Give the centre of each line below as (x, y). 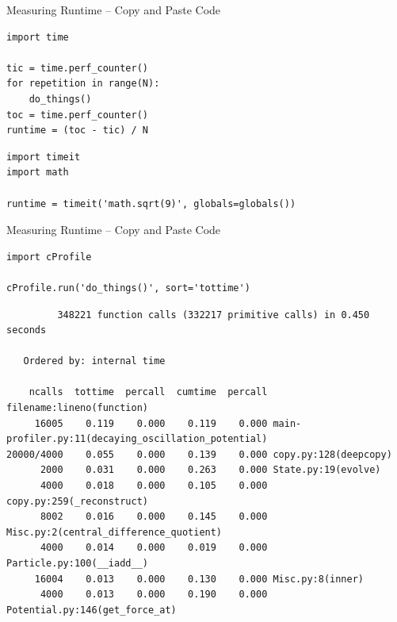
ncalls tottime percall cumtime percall (148, 392)
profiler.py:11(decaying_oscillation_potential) (137, 439)
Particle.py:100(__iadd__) (77, 563)
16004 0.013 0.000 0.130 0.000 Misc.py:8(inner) (199, 579)
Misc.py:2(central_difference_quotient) (115, 532)
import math (38, 173)
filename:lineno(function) (77, 408)
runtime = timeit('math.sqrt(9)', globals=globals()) (151, 203)
